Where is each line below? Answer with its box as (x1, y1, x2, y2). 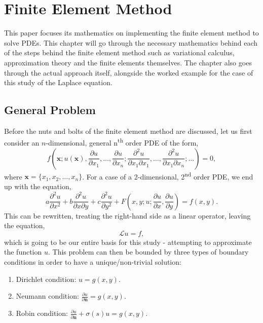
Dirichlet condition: (16, 273, 77, 284)
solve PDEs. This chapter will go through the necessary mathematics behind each (4, 37, 258, 48)
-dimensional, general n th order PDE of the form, (46, 136, 199, 148)
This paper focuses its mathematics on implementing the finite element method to (4, 27, 259, 38)
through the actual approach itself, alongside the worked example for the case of (4, 67, 253, 78)
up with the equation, (4, 181, 71, 191)
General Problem (4, 102, 96, 118)
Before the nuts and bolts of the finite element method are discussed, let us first (4, 125, 252, 136)
